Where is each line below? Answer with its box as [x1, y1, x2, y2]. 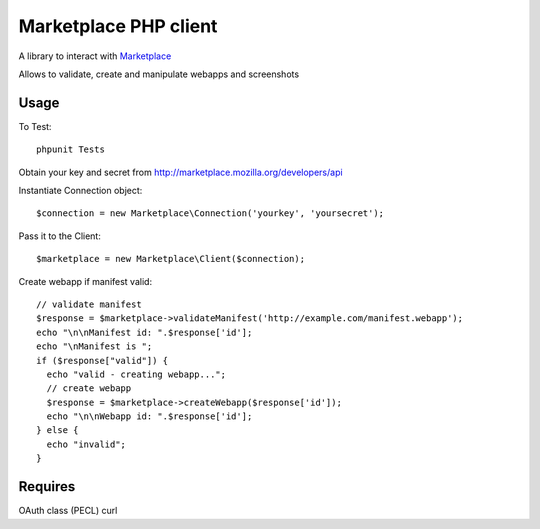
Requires [18, 478, 76, 495]
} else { [36, 425, 79, 436]
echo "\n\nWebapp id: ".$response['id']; [46, 411, 253, 422]
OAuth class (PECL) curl [18, 505, 118, 517]
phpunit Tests [36, 144, 105, 155]
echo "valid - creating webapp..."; [46, 368, 227, 380]
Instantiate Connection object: [18, 185, 143, 197]
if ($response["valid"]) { [36, 355, 169, 366]
